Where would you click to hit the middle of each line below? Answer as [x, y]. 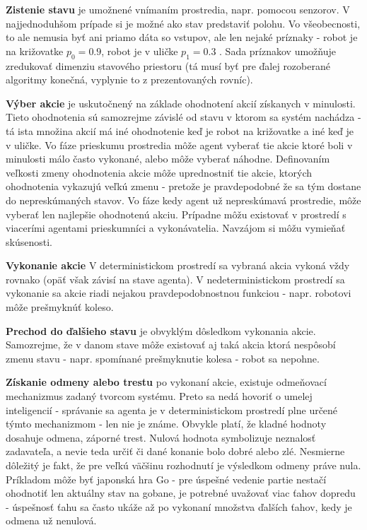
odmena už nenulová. [51, 520]
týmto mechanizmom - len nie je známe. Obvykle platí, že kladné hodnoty [166, 424]
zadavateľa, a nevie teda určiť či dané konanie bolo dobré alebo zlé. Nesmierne [175, 451]
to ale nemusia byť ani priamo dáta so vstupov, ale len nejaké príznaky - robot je [182, 37]
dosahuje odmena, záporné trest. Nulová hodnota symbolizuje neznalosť [161, 437]
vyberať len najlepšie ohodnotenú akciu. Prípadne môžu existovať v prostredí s [176, 214]
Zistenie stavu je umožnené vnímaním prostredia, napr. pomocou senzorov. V [178, 9]
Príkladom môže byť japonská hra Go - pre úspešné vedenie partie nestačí [166, 479]
